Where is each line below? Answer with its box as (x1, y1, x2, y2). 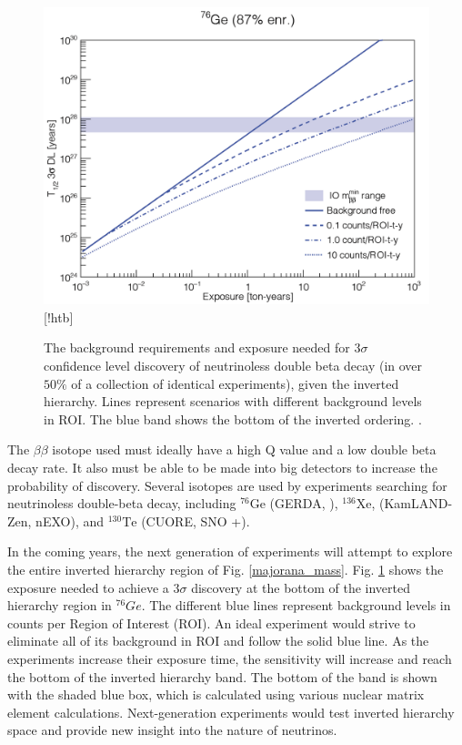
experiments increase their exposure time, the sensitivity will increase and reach (7, 648, 452, 668)
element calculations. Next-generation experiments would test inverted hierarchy (7, 702, 455, 721)
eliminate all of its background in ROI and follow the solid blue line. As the (7, 631, 429, 650)
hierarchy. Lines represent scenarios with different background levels (44, 392, 422, 411)
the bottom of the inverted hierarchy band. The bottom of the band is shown (7, 667, 437, 686)
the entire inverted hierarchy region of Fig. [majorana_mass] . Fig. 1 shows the (7, 560, 444, 578)
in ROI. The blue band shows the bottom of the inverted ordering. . (44, 409, 422, 428)
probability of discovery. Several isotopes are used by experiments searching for (7, 475, 447, 495)
